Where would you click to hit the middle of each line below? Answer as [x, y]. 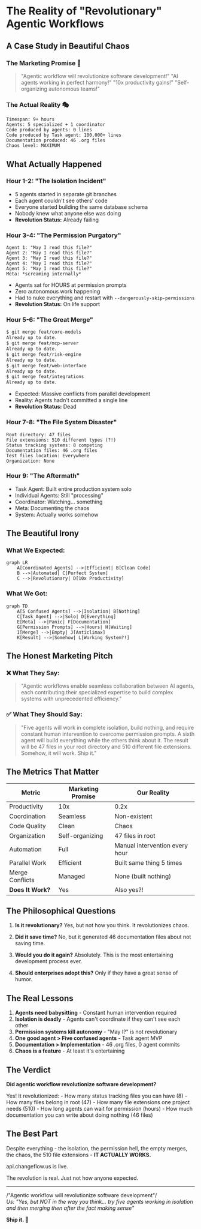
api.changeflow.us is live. [37, 1166]
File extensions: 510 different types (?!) [61, 440]
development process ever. [48, 961]
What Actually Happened [54, 164]
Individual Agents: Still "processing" [59, 495]
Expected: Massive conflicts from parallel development [83, 394]
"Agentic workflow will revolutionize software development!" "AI [99, 76]
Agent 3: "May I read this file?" [49, 258]
